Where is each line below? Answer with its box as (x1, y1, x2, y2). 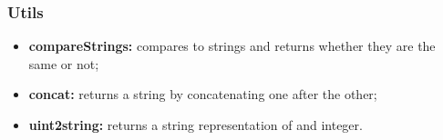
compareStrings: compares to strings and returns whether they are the (28, 36, 436, 55)
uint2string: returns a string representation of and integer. (28, 115, 363, 134)
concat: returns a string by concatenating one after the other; (28, 85, 377, 104)
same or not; (28, 54, 99, 73)
